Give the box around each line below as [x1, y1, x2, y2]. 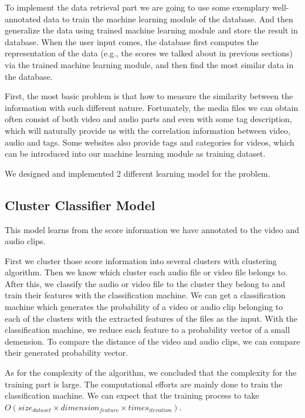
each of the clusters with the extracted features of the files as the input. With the [5, 312, 298, 324]
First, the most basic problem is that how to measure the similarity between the [5, 90, 293, 102]
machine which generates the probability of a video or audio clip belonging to [5, 301, 283, 313]
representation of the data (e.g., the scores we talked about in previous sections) [5, 47, 293, 59]
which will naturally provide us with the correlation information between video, [5, 124, 290, 136]
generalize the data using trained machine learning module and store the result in [5, 24, 298, 36]
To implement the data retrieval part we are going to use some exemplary [5, 1, 270, 13]
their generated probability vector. [5, 346, 128, 359]
